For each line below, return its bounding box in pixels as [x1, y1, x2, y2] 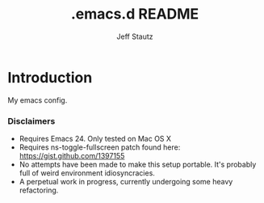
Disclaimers [7, 115, 56, 126]
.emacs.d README [70, 5, 199, 23]
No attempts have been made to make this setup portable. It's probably [19, 159, 257, 169]
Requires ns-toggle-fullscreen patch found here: [19, 142, 181, 152]
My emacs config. [7, 95, 68, 105]
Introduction [7, 68, 93, 87]
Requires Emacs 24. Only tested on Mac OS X [19, 133, 171, 143]
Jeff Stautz [116, 32, 153, 41]
